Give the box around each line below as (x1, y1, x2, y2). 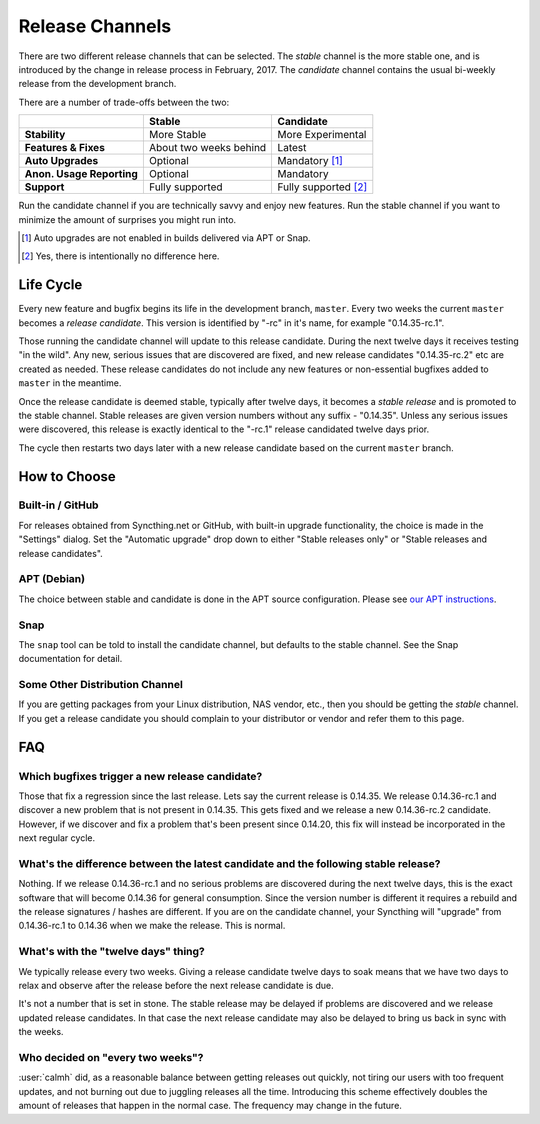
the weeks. (18, 1026, 64, 1038)
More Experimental (277, 128, 367, 142)
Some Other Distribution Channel (18, 678, 184, 692)
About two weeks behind (148, 141, 267, 155)
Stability (24, 128, 66, 142)
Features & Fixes (24, 141, 105, 155)
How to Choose (18, 468, 117, 485)
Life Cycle (18, 276, 83, 294)
